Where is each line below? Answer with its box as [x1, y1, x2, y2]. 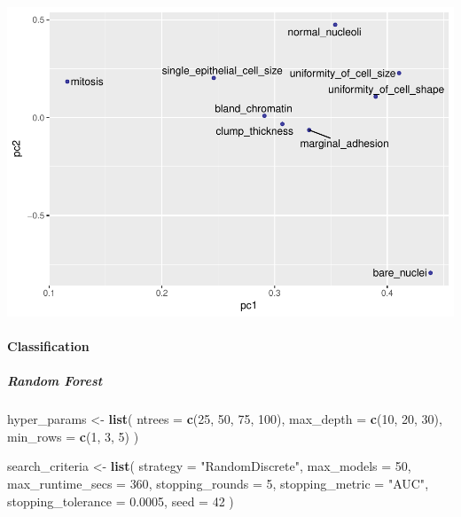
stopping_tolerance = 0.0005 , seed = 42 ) [7, 491, 234, 510]
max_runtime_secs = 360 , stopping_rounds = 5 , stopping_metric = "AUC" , [7, 474, 429, 493]
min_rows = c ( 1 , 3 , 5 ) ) [7, 427, 139, 445]
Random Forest [7, 372, 103, 390]
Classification [7, 337, 90, 356]
